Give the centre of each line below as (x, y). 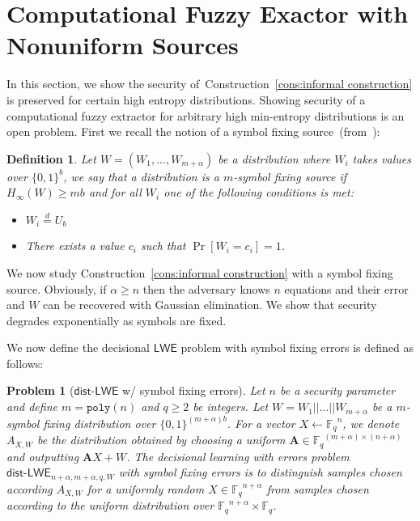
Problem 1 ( (40, 390)
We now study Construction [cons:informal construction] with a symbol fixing (200, 272)
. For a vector (261, 423)
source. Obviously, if (57, 288)
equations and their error (346, 288)
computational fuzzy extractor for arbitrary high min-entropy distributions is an (206, 115)
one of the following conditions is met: (259, 192)
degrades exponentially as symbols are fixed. (117, 320)
